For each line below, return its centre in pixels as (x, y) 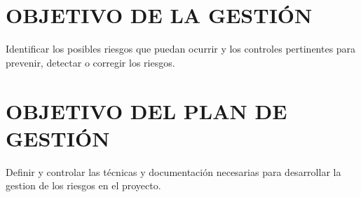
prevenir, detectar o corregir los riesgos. (90, 62)
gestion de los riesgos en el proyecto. (83, 185)
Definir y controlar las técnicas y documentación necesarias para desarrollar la (173, 171)
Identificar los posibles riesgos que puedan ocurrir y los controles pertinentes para (181, 49)
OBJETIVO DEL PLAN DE (147, 110)
